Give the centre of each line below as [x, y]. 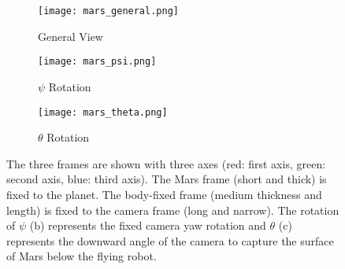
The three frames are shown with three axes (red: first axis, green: [166, 163]
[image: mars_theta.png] [103, 112]
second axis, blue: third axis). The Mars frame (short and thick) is [167, 179]
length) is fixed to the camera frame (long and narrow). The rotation [173, 210]
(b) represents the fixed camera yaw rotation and [148, 225]
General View [70, 36]
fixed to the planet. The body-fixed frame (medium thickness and [164, 194]
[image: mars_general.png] [108, 11]
